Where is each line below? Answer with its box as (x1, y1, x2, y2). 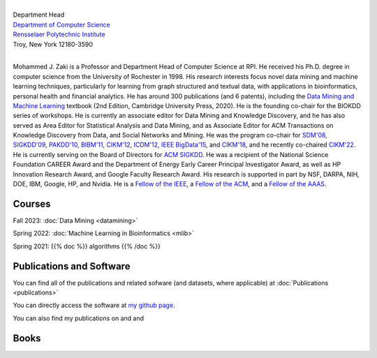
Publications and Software (13, 260, 131, 272)
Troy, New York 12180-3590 (13, 40, 94, 48)
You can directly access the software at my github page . (13, 301, 175, 310)
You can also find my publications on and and (13, 314, 145, 322)
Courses (13, 197, 52, 209)
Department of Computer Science (13, 20, 111, 29)
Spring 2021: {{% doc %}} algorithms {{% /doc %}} (13, 241, 161, 251)
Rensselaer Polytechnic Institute (13, 30, 105, 38)
